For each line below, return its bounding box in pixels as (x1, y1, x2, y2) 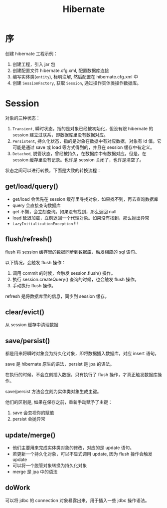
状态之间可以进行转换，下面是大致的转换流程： (5, 167, 101, 173)
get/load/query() (5, 182, 59, 191)
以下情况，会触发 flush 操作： (5, 259, 66, 265)
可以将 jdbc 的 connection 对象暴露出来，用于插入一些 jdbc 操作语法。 (5, 497, 150, 503)
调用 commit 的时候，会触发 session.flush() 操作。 (12, 270, 116, 276)
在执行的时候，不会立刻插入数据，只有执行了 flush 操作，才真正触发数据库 (5, 372, 158, 378)
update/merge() (5, 431, 56, 439)
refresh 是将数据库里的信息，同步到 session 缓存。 (5, 293, 110, 299)
